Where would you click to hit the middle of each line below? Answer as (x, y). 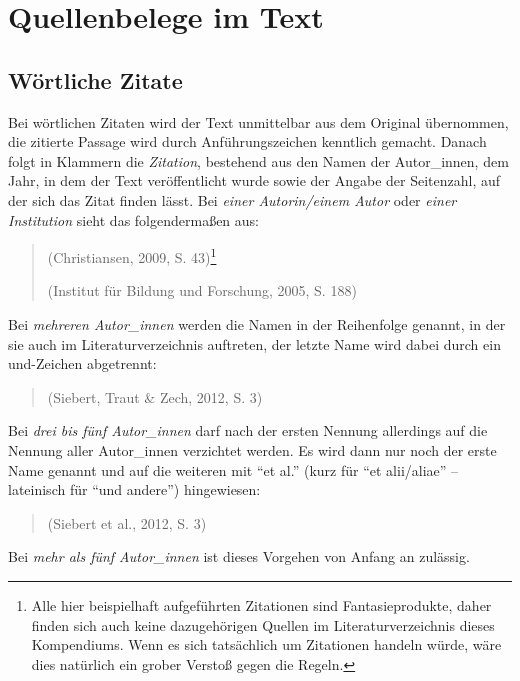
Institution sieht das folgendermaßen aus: (134, 219)
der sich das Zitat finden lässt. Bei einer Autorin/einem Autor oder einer (232, 199)
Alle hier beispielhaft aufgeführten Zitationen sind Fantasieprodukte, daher (261, 604)
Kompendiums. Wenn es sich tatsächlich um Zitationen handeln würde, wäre (266, 644)
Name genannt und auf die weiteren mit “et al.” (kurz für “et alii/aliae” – (233, 469)
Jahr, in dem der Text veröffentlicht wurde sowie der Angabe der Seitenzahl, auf (254, 180)
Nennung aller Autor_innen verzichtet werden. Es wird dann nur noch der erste (252, 449)
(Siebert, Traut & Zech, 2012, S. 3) (155, 396)
